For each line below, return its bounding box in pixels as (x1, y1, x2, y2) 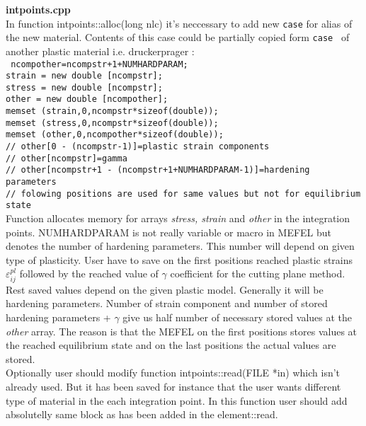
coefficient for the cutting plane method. (170, 266, 345, 281)
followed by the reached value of (19, 266, 159, 281)
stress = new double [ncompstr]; (6, 82, 163, 93)
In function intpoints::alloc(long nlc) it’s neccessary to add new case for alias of (6, 16, 353, 30)
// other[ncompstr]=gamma (6, 153, 127, 163)
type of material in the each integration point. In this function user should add (6, 393, 348, 408)
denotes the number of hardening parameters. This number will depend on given (6, 238, 355, 253)
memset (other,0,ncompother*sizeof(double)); (6, 129, 224, 140)
